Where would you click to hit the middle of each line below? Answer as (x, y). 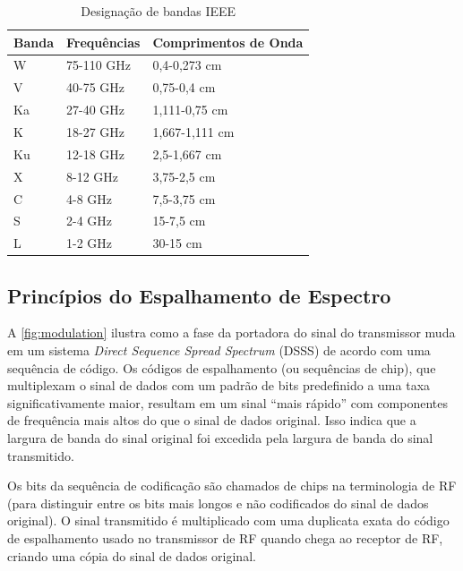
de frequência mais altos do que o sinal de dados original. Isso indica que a (212, 420)
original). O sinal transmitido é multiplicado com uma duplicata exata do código (228, 520)
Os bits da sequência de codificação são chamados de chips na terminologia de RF (232, 486)
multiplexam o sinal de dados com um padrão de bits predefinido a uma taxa (219, 385)
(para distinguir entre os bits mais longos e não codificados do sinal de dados (218, 503)
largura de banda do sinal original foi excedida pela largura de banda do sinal (220, 438)
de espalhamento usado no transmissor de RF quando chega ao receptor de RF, (225, 538)
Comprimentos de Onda (228, 42)
